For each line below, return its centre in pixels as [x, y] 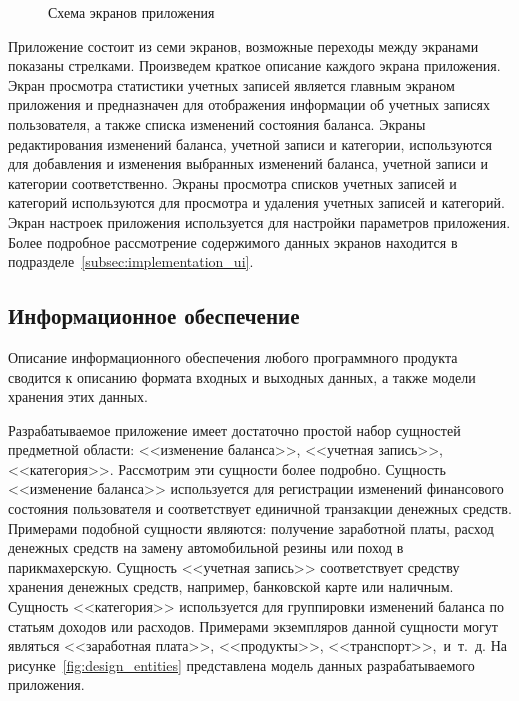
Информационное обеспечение [154, 315]
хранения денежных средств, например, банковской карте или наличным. [231, 586]
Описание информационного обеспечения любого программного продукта [233, 356]
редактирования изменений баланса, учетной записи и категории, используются [250, 143]
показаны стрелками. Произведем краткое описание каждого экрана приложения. [254, 65]
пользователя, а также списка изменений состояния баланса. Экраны [217, 123]
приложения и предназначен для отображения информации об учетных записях [249, 104]
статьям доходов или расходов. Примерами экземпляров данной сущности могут [253, 625]
